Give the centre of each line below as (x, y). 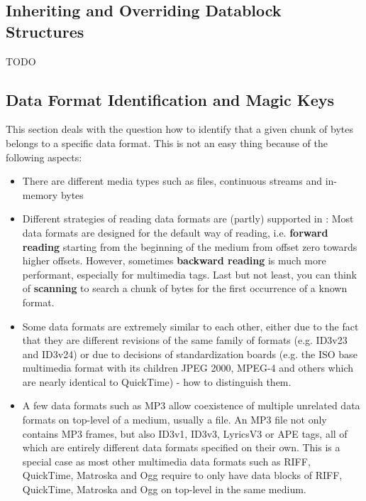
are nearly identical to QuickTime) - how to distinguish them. (157, 381)
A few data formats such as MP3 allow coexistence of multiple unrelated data (191, 405)
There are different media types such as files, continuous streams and (172, 181)
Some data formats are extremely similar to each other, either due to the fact (190, 326)
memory (40, 194)
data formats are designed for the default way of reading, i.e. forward (175, 232)
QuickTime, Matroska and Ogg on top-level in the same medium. (164, 489)
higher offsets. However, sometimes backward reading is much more (174, 260)
